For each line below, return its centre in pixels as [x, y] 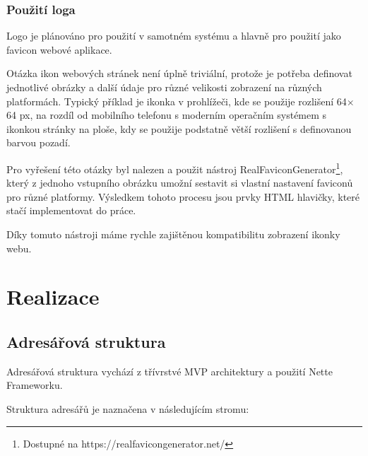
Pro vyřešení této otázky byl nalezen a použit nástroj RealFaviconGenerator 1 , [175, 168]
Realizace [53, 297]
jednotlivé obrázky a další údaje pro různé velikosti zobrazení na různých [164, 87]
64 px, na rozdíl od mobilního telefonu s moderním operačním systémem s [167, 115]
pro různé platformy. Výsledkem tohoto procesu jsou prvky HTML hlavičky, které [183, 196]
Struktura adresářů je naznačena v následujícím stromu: [128, 408]
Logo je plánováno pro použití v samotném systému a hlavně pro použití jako [174, 36]
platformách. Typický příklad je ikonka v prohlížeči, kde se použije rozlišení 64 [177, 101]
